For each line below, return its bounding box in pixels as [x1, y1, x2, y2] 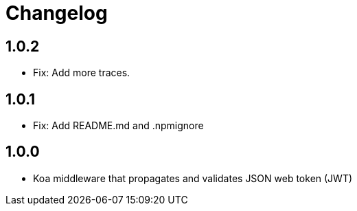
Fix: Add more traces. [33, 67, 130, 79]
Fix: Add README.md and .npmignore [33, 120, 204, 132]
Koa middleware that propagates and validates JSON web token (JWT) [33, 172, 353, 184]
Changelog [5, 1, 108, 25]
